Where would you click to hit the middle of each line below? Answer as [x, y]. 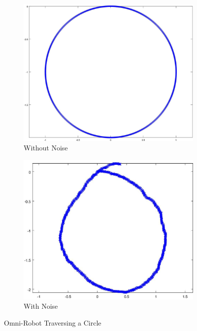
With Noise [41, 306]
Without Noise [46, 148]
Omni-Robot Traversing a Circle [53, 322]
